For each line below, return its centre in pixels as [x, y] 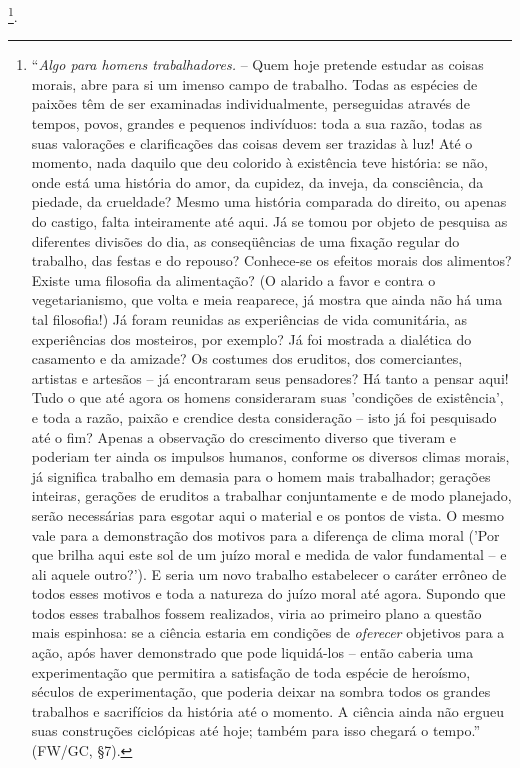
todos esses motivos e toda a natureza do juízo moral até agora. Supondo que [268, 593]
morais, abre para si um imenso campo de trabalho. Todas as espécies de [254, 83]
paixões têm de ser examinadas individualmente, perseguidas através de [250, 103]
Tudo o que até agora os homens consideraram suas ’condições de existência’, [267, 397]
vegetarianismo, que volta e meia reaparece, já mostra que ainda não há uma [267, 299]
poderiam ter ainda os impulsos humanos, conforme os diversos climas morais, [270, 456]
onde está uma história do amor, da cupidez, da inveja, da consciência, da [257, 181]
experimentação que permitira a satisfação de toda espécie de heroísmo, [251, 671]
